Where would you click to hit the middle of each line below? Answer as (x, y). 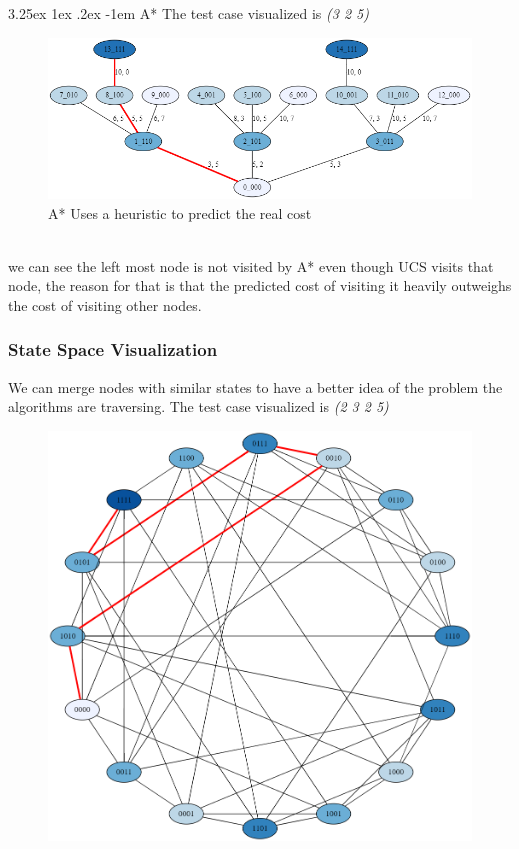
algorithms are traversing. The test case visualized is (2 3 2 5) (198, 406)
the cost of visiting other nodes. (105, 304)
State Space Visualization (113, 349)
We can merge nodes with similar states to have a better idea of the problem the (255, 386)
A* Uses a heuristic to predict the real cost (180, 212)
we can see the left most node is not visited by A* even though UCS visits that (251, 265)
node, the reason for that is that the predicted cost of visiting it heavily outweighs (260, 285)
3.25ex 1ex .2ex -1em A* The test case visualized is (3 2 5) (188, 13)
